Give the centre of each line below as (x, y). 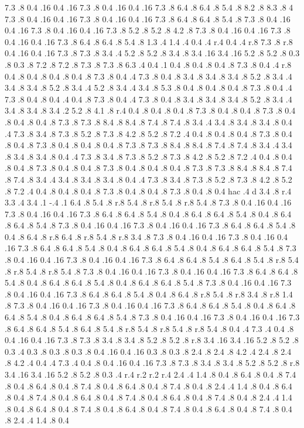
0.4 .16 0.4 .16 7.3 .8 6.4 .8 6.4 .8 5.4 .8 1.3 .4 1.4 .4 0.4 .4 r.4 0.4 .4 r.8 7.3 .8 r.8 (149, 41)
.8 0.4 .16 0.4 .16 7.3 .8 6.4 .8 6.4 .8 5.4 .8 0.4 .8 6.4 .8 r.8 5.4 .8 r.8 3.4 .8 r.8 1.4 (149, 294)
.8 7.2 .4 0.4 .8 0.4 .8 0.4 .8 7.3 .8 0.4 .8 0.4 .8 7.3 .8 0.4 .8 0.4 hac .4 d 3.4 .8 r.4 (148, 191)
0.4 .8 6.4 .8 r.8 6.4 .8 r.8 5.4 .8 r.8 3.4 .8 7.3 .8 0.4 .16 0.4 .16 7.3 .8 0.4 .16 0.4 (146, 236)
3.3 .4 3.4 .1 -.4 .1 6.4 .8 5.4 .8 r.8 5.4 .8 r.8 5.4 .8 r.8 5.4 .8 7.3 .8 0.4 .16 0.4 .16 (148, 202)
